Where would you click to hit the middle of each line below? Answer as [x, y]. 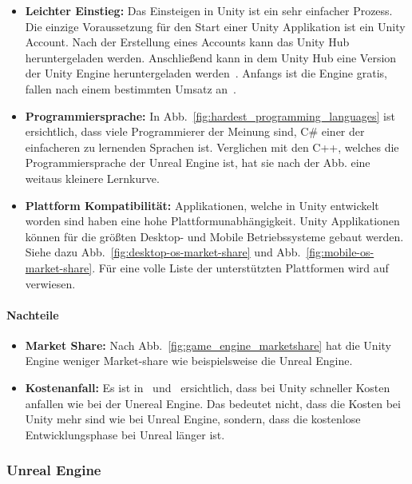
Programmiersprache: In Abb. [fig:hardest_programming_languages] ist [210, 115]
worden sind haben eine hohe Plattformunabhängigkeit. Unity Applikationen [212, 221]
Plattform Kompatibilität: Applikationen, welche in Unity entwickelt [202, 205]
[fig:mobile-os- [340, 252]
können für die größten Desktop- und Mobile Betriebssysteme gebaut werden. [214, 236]
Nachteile [33, 314]
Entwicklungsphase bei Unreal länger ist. [125, 434]
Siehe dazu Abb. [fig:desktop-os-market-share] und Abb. [163, 252]
